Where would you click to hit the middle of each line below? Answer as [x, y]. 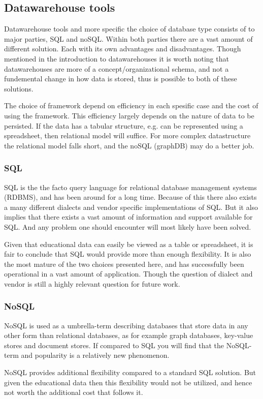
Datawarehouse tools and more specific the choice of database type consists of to [129, 29]
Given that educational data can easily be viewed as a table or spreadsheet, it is [129, 244]
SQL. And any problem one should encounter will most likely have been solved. [128, 226]
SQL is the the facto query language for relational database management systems [130, 187]
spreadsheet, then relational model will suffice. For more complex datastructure [127, 135]
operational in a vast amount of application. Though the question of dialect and [128, 274]
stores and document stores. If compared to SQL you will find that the [114, 345]
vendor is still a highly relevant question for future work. [92, 283]
